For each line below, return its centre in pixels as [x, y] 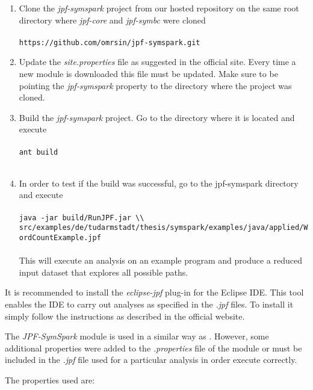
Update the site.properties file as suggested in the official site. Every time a [157, 62]
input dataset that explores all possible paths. [104, 272]
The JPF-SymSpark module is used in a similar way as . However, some [137, 336]
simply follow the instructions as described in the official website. [125, 316]
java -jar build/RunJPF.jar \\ [82, 218]
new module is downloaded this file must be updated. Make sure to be [148, 74]
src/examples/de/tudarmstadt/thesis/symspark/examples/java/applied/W [163, 228]
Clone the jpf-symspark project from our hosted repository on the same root [159, 8]
